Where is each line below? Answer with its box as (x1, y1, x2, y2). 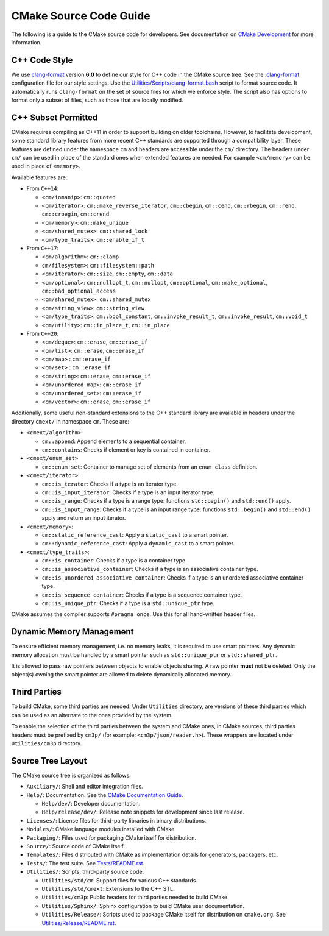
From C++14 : (26, 185, 59, 192)
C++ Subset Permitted (11, 112, 98, 122)
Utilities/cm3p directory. (11, 739, 82, 746)
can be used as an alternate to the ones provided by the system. (11, 711, 173, 718)
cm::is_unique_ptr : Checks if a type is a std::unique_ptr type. (41, 600, 215, 607)
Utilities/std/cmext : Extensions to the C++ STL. (41, 885, 175, 892)
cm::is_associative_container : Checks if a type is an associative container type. (41, 565, 258, 573)
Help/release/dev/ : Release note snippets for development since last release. (41, 808, 245, 816)
